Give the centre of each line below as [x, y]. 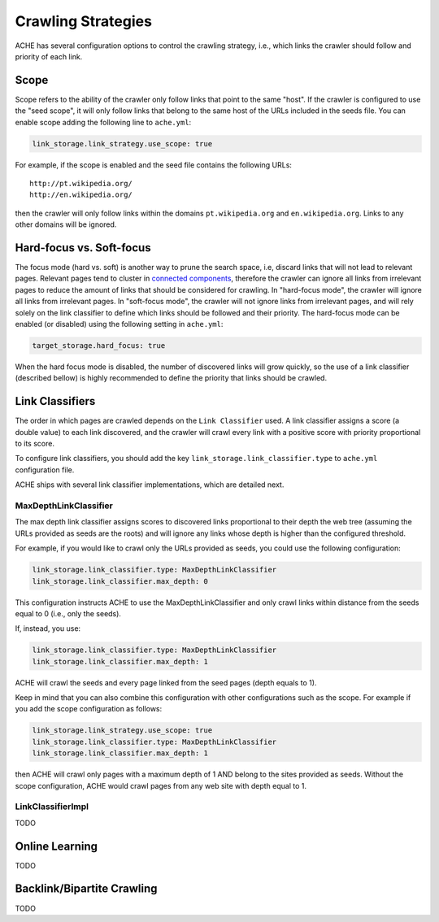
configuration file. [45, 470]
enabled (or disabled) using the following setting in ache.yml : [119, 324]
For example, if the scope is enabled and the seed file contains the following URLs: [154, 165]
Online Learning [56, 846]
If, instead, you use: [48, 628]
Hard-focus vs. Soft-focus [83, 248]
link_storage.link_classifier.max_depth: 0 [120, 581]
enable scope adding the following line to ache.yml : [103, 122]
